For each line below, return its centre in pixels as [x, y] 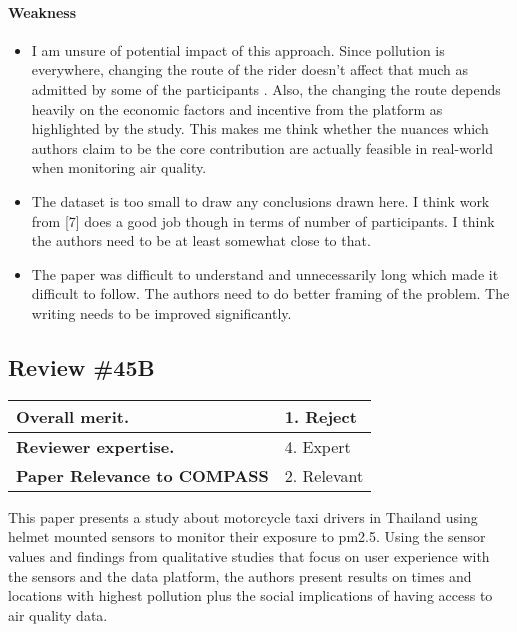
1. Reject [320, 416]
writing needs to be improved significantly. [161, 312]
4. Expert [317, 446]
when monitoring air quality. [119, 167]
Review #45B [81, 366]
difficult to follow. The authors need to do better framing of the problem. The [270, 293]
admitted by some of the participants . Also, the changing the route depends [266, 88]
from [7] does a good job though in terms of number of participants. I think [263, 220]
